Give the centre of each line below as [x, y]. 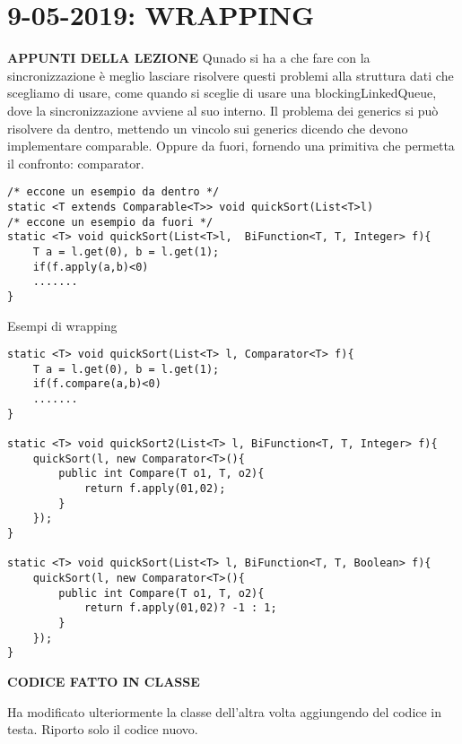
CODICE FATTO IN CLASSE [104, 681]
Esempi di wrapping [62, 325]
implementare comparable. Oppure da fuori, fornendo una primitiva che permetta [231, 146]
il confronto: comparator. [76, 163]
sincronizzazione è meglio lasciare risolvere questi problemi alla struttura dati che [231, 75]
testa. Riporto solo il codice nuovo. [103, 729]
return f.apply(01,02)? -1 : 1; [180, 608]
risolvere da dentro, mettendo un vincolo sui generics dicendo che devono [208, 128]
